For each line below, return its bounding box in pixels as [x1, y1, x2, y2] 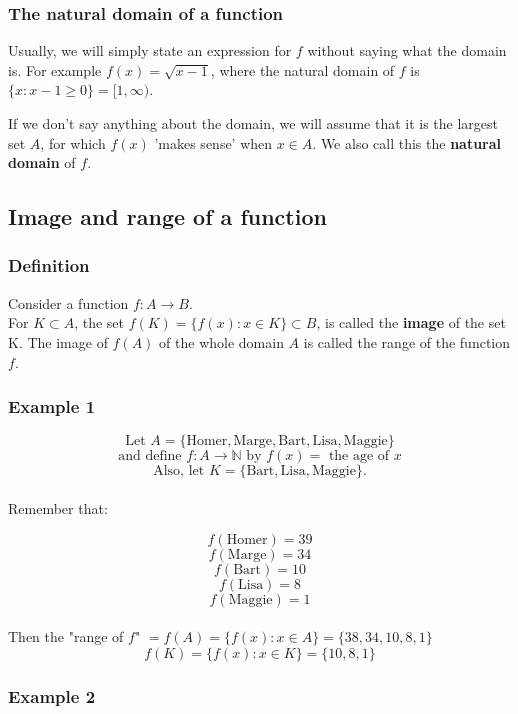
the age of [328, 449, 390, 464]
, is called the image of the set [316, 312, 506, 333]
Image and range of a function [8, 201, 327, 232]
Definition [8, 253, 90, 278]
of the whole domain [159, 331, 284, 352]
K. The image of [8, 331, 108, 352]
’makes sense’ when [154, 132, 273, 153]
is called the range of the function [303, 331, 511, 352]
